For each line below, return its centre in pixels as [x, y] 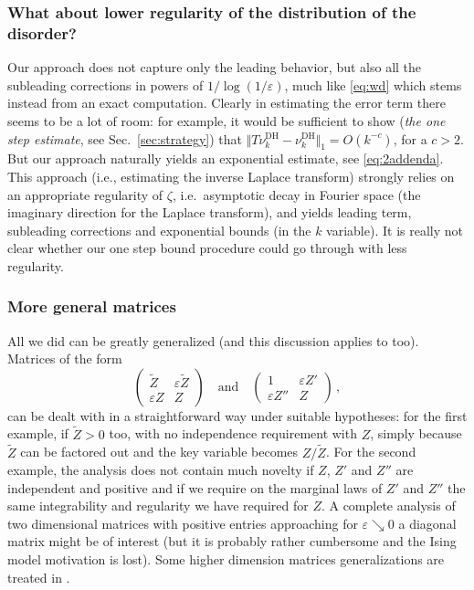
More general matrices [92, 306]
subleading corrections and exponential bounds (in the [159, 230]
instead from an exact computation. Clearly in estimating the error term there [226, 103]
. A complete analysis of [388, 506]
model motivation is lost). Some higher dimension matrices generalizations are [226, 559]
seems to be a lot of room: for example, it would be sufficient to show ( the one [226, 120]
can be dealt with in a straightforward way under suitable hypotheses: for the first [237, 415]
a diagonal [427, 523]
